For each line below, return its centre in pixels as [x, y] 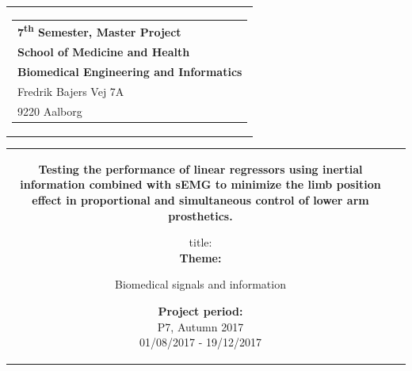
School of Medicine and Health [104, 52]
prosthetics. [200, 215]
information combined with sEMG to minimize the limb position [200, 184]
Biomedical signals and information [200, 284]
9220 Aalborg [50, 111]
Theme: [200, 257]
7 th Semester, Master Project [99, 31]
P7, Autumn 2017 [200, 326]
